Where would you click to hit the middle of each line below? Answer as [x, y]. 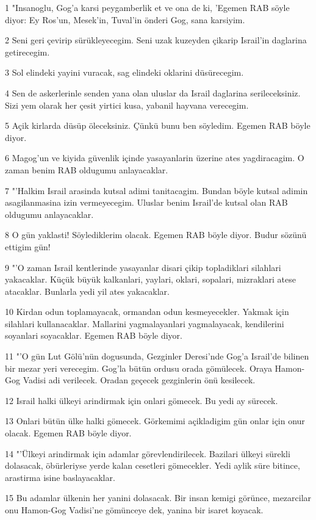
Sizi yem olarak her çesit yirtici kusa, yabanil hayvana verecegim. [127, 105]
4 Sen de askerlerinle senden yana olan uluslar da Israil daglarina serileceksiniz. [153, 92]
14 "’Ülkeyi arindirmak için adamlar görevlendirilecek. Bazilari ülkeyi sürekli [148, 453]
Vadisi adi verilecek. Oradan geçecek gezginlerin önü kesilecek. [139, 380]
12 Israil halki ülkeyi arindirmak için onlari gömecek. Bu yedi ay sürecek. [142, 400]
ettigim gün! [28, 246]
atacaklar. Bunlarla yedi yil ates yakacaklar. [87, 291]
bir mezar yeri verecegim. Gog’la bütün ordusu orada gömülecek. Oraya [138, 368]
